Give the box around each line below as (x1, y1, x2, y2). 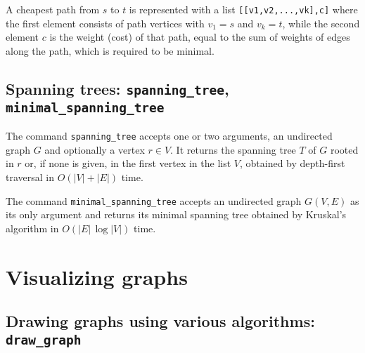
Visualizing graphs (6, 262, 188, 291)
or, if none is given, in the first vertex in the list (25, 156, 231, 171)
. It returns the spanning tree (170, 142, 296, 156)
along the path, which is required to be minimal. (6, 43, 214, 58)
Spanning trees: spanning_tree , (6, 77, 229, 99)
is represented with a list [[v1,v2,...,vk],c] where (129, 2, 358, 16)
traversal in (6, 170, 54, 185)
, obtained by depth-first (239, 156, 345, 171)
